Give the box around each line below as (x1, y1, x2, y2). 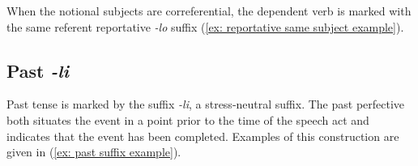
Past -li (6, 57, 69, 83)
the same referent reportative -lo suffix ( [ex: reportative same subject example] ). (6, 18, 404, 35)
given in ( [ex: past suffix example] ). (6, 143, 181, 160)
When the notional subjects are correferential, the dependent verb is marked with (6, 2, 412, 19)
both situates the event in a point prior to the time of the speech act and (6, 111, 369, 128)
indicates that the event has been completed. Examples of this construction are (6, 127, 399, 144)
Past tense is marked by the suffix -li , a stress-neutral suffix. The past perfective (6, 96, 405, 113)
